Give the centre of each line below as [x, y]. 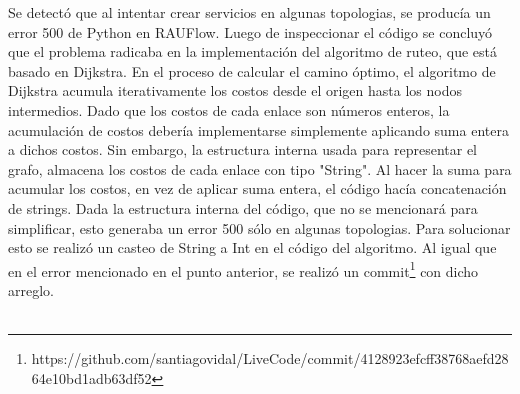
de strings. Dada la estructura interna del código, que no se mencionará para [243, 207]
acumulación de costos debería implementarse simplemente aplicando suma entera [258, 129]
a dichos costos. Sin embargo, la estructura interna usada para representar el [242, 149]
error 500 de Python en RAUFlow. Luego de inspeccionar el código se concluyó [250, 31]
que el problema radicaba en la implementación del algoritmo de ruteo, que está [253, 51]
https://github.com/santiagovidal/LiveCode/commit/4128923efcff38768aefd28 [270, 358]
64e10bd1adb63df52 [91, 377]
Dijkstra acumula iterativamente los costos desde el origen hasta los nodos [235, 90]
